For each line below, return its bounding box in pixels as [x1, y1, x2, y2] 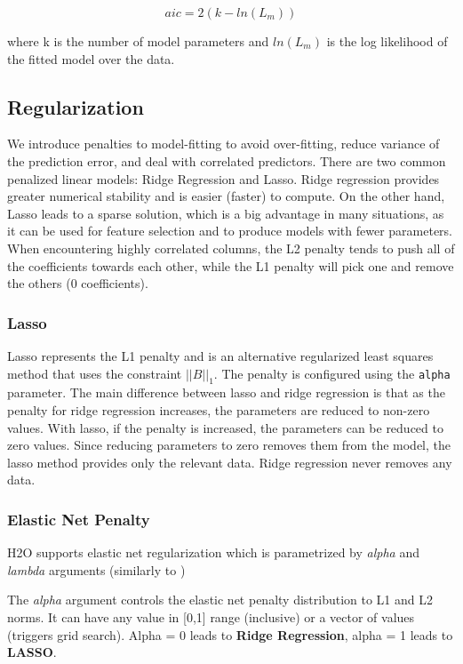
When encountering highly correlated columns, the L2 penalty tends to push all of [7, 238, 455, 257]
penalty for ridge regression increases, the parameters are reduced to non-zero [7, 400, 430, 419]
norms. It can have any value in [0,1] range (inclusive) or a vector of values [7, 607, 415, 626]
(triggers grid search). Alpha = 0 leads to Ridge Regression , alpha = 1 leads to [7, 625, 453, 644]
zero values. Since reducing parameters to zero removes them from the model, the [7, 436, 451, 454]
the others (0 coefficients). [7, 274, 148, 292]
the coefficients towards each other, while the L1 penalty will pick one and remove [7, 256, 454, 275]
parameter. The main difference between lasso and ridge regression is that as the [7, 383, 445, 402]
